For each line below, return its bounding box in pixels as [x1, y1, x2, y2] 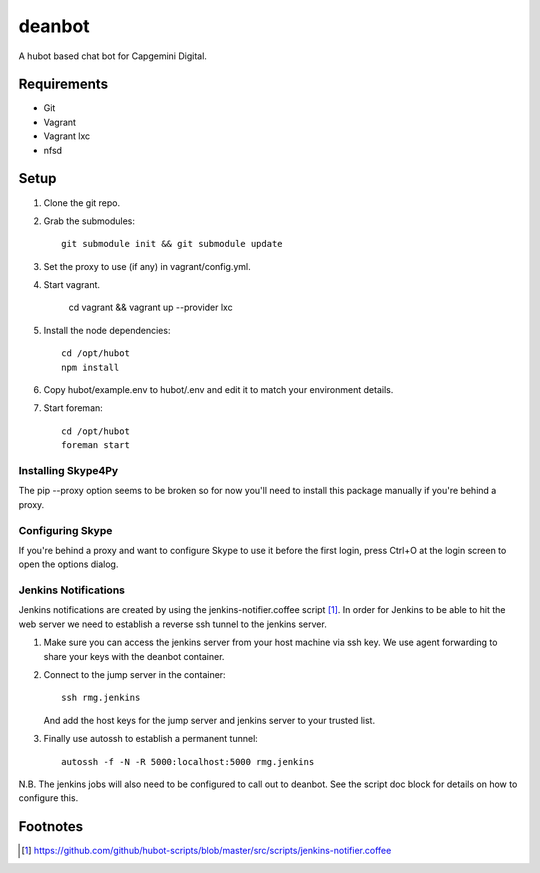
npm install [61, 361, 120, 373]
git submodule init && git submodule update [61, 238, 284, 250]
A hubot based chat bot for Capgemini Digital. [18, 50, 207, 62]
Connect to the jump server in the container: [43, 668, 226, 680]
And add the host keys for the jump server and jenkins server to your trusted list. [43, 714, 375, 726]
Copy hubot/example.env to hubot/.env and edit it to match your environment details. [43, 384, 394, 396]
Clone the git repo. [43, 196, 121, 209]
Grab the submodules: [43, 215, 135, 227]
